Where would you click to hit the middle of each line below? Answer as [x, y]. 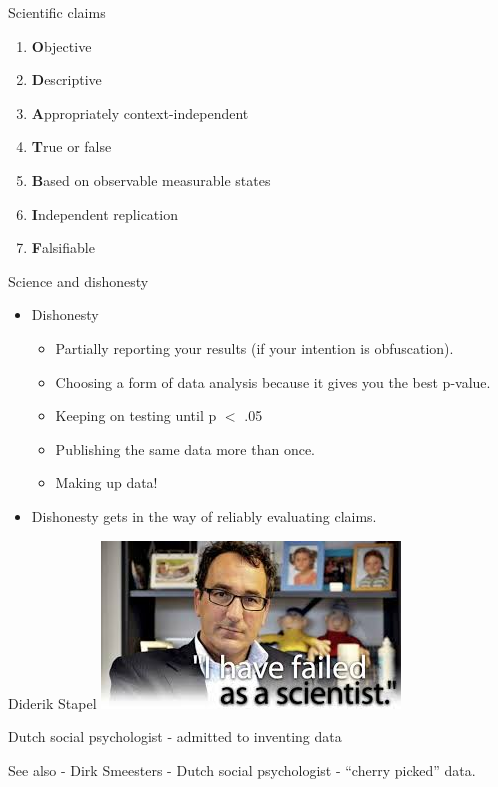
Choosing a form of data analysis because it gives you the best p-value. [273, 381]
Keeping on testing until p [136, 415]
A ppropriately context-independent [140, 112]
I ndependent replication [104, 213]
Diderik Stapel [52, 702]
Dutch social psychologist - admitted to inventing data [175, 736]
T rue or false [71, 146]
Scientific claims [57, 12]
